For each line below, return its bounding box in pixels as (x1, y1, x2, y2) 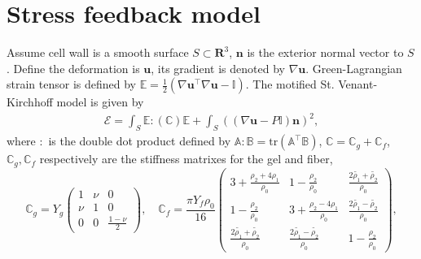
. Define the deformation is (7, 59, 140, 76)
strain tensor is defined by (7, 76, 136, 93)
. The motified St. (245, 76, 335, 93)
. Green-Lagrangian (305, 59, 402, 76)
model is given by (56, 93, 144, 110)
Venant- (338, 76, 378, 93)
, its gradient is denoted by (151, 59, 285, 76)
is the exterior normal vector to (247, 44, 404, 61)
